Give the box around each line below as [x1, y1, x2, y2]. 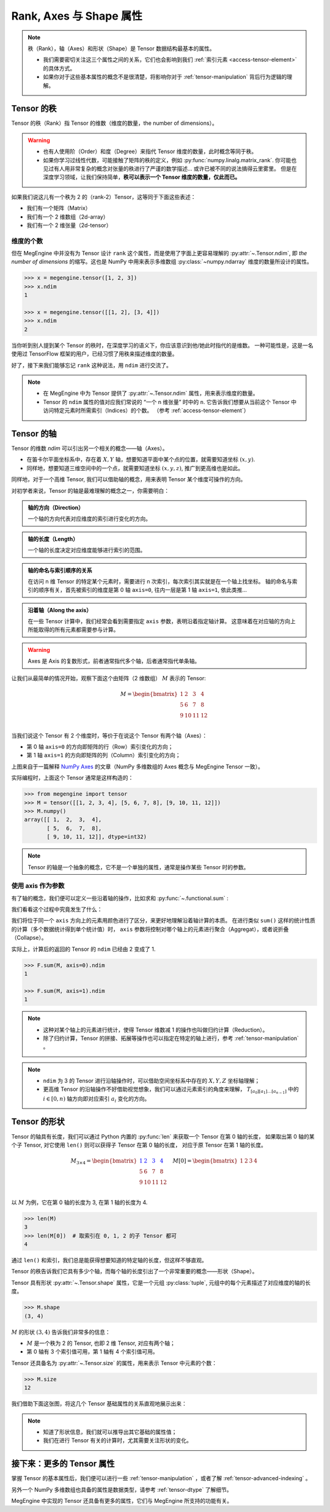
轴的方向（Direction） [28, 504, 84, 511]
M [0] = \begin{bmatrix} [172, 1158, 238, 1164]
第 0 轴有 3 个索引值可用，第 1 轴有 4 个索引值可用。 [26, 1348, 158, 1355]
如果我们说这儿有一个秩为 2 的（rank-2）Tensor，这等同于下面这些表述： [11, 193, 196, 200]
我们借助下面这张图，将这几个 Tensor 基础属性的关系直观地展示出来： [11, 1400, 188, 1407]
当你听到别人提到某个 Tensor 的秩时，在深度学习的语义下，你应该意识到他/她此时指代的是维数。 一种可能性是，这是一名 [11, 342, 314, 349]
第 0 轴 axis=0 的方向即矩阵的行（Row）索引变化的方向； [26, 743, 174, 750]
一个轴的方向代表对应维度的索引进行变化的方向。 [28, 515, 151, 523]
